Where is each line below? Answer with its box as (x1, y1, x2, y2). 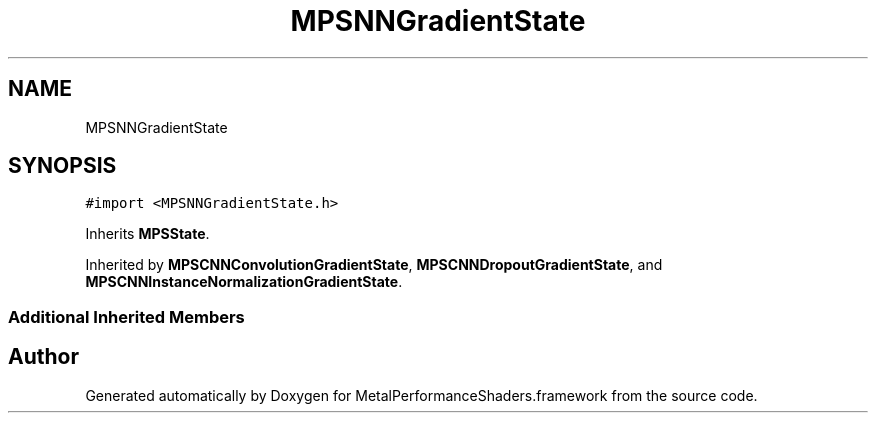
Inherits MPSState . (85, 225, 210, 243)
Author (8, 344, 79, 370)
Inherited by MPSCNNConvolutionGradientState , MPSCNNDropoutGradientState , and (85, 256, 663, 274)
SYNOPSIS (8, 153, 117, 179)
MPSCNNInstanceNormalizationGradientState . (85, 273, 403, 291)
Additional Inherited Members (8, 306, 245, 327)
